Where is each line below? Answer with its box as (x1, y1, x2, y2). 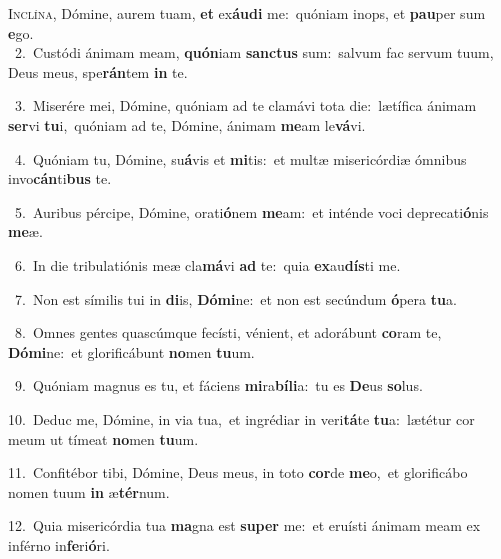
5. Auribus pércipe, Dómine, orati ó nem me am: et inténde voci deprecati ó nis (14, 201, 489, 222)
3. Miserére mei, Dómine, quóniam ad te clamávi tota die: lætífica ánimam (14, 95, 477, 116)
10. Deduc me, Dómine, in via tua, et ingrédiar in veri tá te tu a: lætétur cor (8, 408, 475, 429)
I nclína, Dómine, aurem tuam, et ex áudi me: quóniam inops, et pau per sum (8, 3, 486, 23)
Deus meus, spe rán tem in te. (8, 61, 188, 82)
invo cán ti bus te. (8, 168, 112, 189)
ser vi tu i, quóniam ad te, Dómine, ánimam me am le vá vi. (8, 114, 366, 135)
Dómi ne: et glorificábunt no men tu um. (8, 341, 255, 362)
